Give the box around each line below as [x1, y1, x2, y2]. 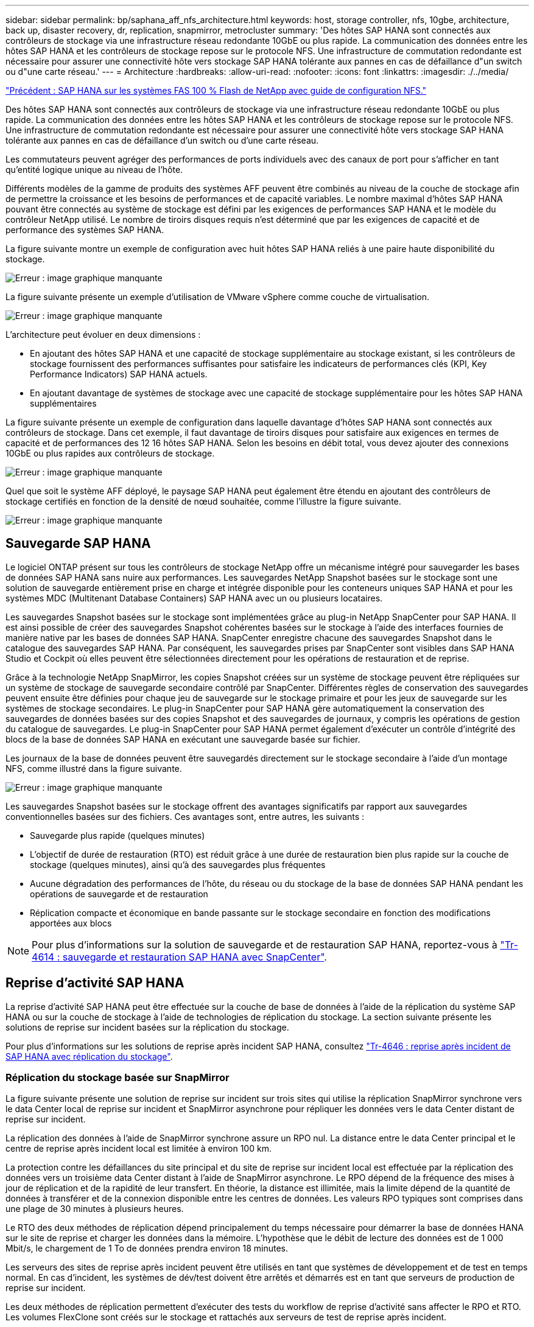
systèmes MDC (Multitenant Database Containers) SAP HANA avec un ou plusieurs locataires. [5, 592, 383, 603]
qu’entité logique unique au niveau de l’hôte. [5, 164, 183, 175]
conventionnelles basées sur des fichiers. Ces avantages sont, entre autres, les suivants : [5, 811, 365, 822]
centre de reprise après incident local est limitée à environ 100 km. [5, 1143, 272, 1154]
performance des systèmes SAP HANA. [5, 225, 164, 235]
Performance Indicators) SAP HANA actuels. [30, 369, 208, 379]
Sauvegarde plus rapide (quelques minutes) [30, 830, 205, 841]
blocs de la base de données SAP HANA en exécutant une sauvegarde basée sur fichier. [5, 734, 360, 744]
